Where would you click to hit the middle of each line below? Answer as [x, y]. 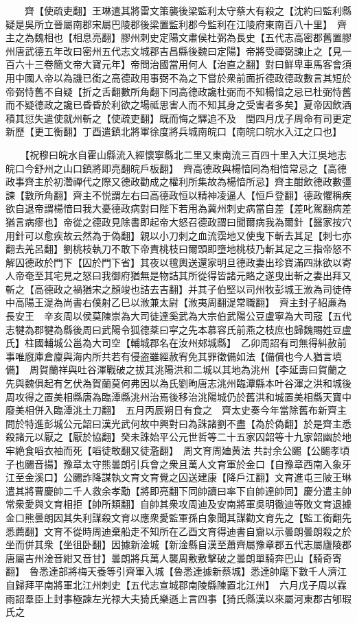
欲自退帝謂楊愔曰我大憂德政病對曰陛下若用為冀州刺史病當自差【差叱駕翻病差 [178, 208]
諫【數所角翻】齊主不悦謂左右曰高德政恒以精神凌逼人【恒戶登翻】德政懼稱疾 [178, 195]
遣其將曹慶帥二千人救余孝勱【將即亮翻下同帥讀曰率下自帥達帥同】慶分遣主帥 [178, 490]
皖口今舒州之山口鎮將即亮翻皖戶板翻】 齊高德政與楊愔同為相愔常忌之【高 [171, 168]
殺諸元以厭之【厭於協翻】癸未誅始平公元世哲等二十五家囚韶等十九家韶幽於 [174, 437]
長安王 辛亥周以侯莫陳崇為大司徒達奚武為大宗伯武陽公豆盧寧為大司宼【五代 [178, 316]
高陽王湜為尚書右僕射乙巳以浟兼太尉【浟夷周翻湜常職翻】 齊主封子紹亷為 [181, 302]
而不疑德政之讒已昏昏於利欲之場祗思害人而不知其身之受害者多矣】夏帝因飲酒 [178, 105]
